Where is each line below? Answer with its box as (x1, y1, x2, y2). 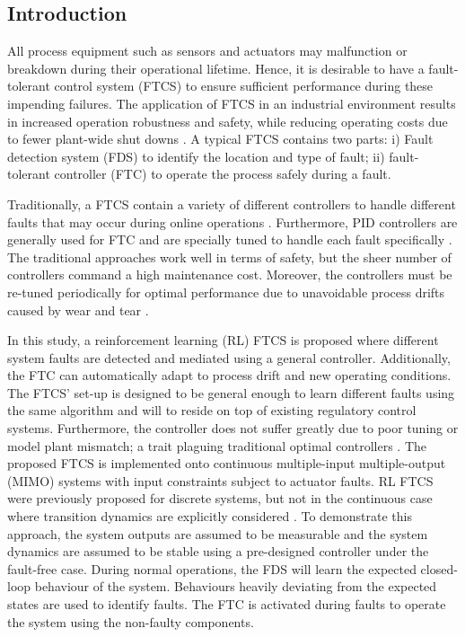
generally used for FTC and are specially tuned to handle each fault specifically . (7, 230, 452, 249)
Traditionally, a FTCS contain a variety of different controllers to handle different (7, 194, 456, 213)
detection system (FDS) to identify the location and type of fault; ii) (7, 146, 385, 165)
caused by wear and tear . (7, 300, 149, 319)
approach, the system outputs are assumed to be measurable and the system (7, 524, 428, 543)
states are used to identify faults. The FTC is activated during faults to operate (7, 595, 446, 614)
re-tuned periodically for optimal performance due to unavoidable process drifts (7, 282, 445, 301)
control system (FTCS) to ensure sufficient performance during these (54, 76, 434, 95)
